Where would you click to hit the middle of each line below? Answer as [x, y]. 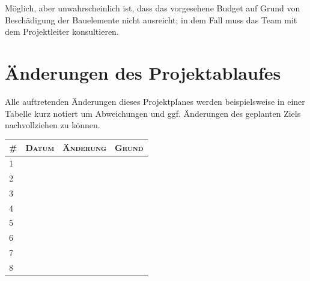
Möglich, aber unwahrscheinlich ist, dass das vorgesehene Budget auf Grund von [153, 8]
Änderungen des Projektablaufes [143, 72]
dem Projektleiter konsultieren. [62, 31]
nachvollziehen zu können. [53, 125]
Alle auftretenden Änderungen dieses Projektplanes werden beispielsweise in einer [155, 101]
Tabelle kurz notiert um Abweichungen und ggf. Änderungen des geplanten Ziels [153, 113]
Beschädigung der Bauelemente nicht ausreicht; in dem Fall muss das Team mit [151, 19]
